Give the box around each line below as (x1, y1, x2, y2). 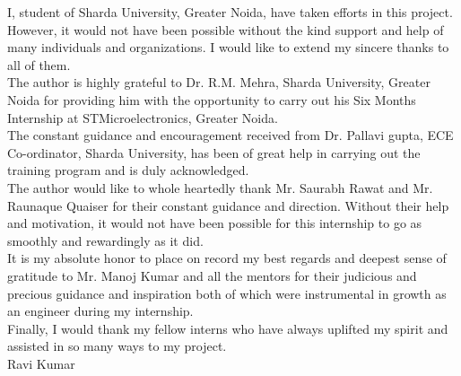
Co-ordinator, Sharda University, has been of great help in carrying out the (7, 143, 421, 162)
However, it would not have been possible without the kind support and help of (7, 20, 444, 39)
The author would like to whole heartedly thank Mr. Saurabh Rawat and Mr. (7, 178, 433, 197)
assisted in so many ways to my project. (7, 337, 227, 355)
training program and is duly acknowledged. (7, 161, 249, 179)
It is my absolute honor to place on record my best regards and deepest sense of (7, 249, 447, 267)
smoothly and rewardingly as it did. (7, 231, 204, 249)
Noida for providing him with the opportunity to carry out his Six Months (7, 90, 416, 109)
